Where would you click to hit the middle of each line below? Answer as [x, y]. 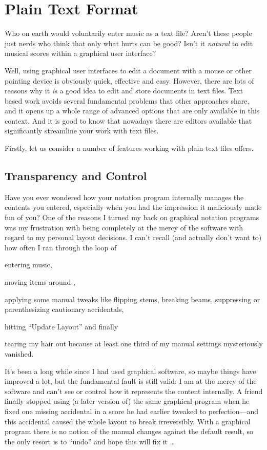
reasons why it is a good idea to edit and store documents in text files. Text [124, 91]
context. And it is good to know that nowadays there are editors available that [128, 120]
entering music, [28, 265]
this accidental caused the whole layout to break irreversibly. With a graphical [128, 421]
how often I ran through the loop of [61, 247]
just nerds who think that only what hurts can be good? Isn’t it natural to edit [129, 43]
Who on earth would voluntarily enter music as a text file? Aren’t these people [128, 33]
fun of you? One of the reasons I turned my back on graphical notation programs [132, 217]
